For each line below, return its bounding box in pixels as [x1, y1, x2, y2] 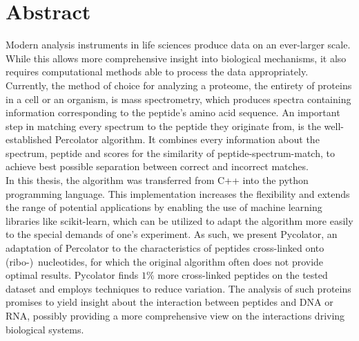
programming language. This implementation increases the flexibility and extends [6, 186, 350, 201]
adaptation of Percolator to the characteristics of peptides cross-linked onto [6, 241, 324, 255]
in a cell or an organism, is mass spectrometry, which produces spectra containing [6, 91, 351, 106]
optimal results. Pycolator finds [6, 268, 139, 282]
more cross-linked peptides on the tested [157, 268, 328, 282]
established [6, 132, 52, 147]
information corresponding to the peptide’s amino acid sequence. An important [6, 105, 340, 120]
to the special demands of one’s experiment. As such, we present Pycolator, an [6, 227, 338, 241]
